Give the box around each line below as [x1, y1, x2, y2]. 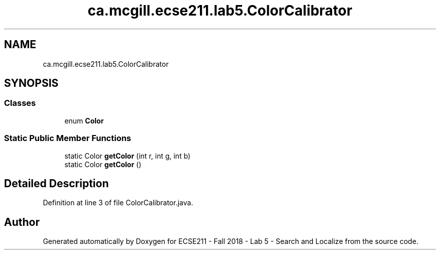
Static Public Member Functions [4, 133, 132, 144]
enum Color [64, 116, 104, 125]
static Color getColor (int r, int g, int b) [64, 151, 191, 160]
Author [4, 215, 40, 228]
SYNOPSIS [4, 77, 59, 90]
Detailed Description [4, 177, 109, 190]
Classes [4, 98, 36, 108]
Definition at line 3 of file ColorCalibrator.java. [43, 198, 193, 207]
